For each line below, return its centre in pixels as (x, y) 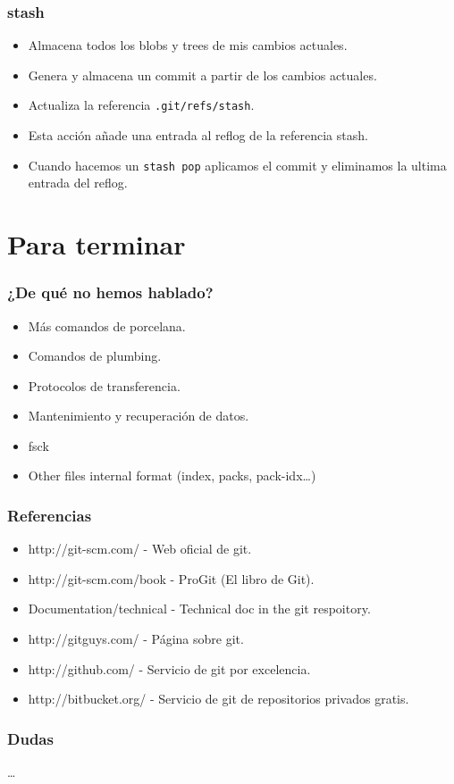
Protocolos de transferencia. (104, 385)
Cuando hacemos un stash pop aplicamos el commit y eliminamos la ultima (237, 165)
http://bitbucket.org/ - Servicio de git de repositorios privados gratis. (219, 699)
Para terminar (97, 244)
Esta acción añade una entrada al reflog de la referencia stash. (198, 135)
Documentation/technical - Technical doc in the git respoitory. (199, 609)
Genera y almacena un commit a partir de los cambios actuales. (202, 75)
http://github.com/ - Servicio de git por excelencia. (169, 668)
